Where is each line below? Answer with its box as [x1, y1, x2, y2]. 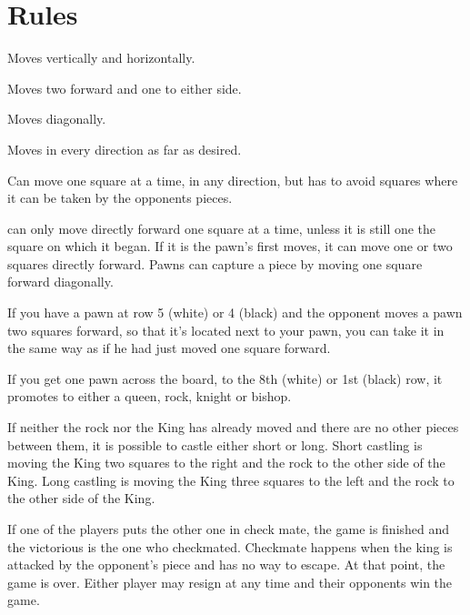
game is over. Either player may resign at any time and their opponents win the [7, 572, 453, 591]
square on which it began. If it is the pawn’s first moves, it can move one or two [7, 237, 453, 256]
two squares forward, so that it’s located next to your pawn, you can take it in [7, 320, 445, 339]
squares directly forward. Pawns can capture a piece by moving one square [7, 254, 423, 273]
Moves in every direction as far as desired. [7, 139, 242, 158]
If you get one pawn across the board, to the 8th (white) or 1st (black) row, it [7, 368, 443, 388]
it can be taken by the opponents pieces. [7, 188, 233, 207]
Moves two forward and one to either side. [7, 78, 242, 97]
